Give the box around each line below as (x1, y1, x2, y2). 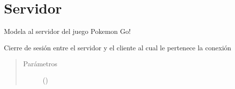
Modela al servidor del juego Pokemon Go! (4, 26, 131, 36)
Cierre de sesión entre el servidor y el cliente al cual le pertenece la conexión (4, 42, 232, 52)
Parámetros (23, 59, 57, 69)
